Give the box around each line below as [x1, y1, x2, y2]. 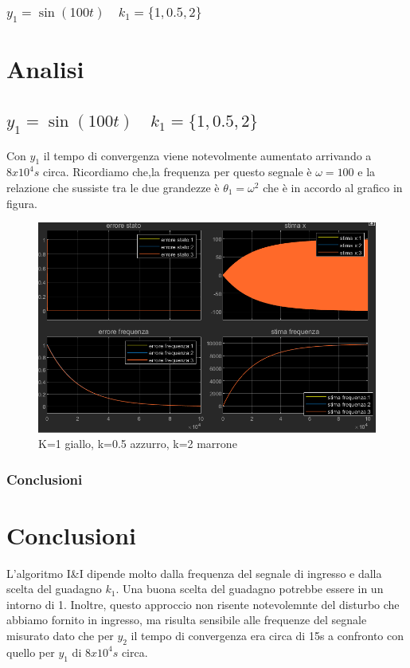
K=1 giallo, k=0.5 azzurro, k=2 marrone [38, 435, 237, 452]
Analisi [6, 53, 84, 85]
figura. [6, 195, 37, 211]
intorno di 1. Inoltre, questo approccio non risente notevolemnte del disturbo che [6, 595, 400, 612]
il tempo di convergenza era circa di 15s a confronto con [131, 627, 404, 644]
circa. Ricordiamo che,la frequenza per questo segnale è [42, 163, 312, 180]
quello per [6, 643, 55, 660]
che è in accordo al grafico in [263, 179, 403, 195]
